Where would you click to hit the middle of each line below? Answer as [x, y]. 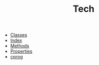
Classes [18, 35]
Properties [21, 51]
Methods [19, 46]
